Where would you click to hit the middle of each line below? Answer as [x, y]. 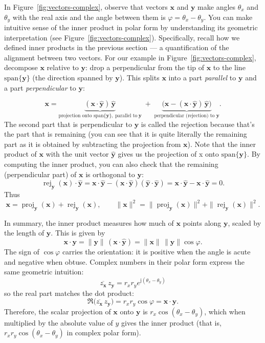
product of [20, 154]
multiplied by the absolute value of [59, 322]
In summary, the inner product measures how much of [89, 222]
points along [202, 222]
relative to [63, 67]
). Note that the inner [222, 144]
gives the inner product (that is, [171, 322]
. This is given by [78, 233]
